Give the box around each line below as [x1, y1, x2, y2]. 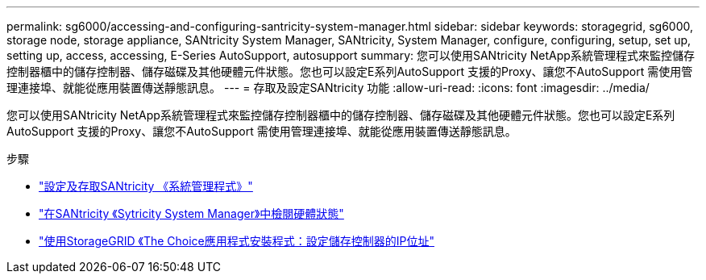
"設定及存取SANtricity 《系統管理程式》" [39, 179, 253, 193]
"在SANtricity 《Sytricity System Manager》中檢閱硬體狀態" [39, 207, 344, 220]
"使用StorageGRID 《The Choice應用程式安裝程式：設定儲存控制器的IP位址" [39, 234, 434, 248]
